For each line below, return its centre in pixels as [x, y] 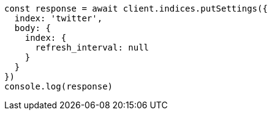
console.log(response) [59, 86]
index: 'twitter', [59, 18]
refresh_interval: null [92, 47]
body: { [32, 28]
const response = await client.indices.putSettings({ [136, 9]
